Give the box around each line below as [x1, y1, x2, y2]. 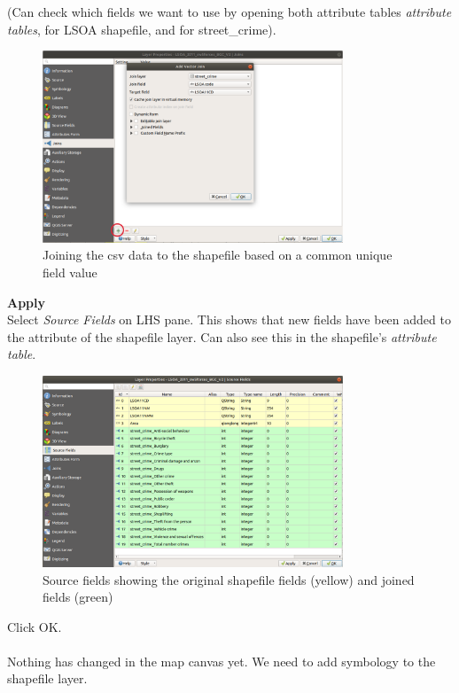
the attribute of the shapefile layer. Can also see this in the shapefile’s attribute [7, 327, 437, 346]
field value [43, 263, 97, 281]
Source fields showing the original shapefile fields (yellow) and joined [43, 570, 415, 588]
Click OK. [7, 617, 62, 635]
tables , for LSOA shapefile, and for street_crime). [7, 19, 276, 38]
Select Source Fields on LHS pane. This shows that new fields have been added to [7, 310, 451, 329]
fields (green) [43, 588, 113, 606]
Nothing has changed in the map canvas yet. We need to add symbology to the [7, 651, 436, 670]
